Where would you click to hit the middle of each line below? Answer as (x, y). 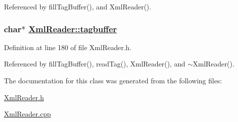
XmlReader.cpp (27, 114)
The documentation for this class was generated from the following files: (113, 80)
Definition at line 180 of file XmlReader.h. (68, 47)
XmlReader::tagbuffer (73, 29)
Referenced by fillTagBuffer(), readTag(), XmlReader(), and (95, 64)
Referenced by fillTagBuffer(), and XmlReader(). (78, 6)
